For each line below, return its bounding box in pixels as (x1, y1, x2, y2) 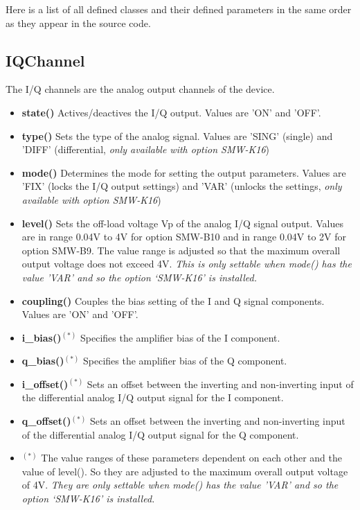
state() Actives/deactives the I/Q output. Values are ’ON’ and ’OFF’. (21, 105, 321, 119)
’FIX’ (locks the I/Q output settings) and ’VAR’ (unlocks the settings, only (21, 179, 342, 193)
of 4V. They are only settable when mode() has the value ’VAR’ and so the (21, 477, 339, 492)
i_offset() (21, 376, 69, 391)
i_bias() (21, 330, 62, 344)
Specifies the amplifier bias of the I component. (80, 330, 280, 344)
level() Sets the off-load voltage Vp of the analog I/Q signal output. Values (21, 216, 343, 230)
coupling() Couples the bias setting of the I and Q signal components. (21, 293, 325, 308)
